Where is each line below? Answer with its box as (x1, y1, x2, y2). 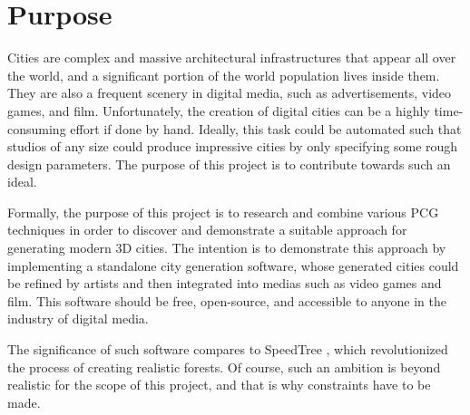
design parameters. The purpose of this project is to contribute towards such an (7, 154, 451, 173)
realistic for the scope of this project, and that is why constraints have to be (7, 375, 431, 394)
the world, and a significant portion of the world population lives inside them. (7, 65, 440, 84)
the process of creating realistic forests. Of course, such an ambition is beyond (7, 357, 441, 376)
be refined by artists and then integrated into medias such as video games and (7, 274, 442, 293)
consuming (7, 119, 66, 138)
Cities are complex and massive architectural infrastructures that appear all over (7, 48, 456, 67)
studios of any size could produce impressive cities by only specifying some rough (7, 137, 458, 156)
